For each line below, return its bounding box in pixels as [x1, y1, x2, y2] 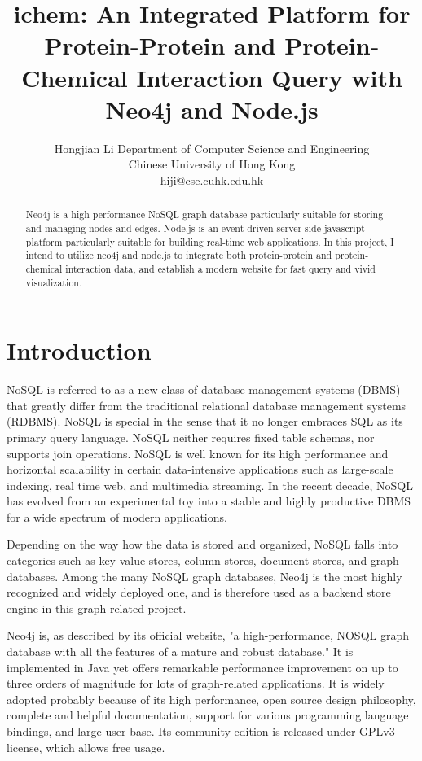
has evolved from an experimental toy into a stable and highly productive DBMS [7, 492, 411, 510]
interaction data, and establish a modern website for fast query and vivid [65, 261, 376, 275]
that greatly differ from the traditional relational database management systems [7, 396, 407, 413]
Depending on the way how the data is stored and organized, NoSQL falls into [7, 536, 398, 553]
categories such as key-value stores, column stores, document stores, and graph [7, 552, 399, 569]
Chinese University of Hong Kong [128, 155, 296, 173]
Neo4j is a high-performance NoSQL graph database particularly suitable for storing [25, 208, 384, 221]
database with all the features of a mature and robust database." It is [7, 643, 354, 660]
